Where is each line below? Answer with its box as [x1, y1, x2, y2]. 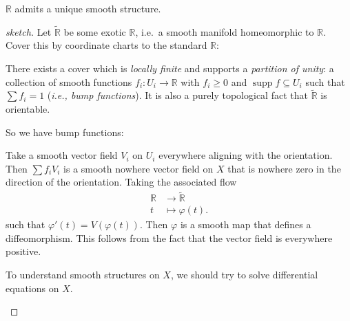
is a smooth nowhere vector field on [63, 161, 214, 175]
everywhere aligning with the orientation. [158, 148, 333, 162]
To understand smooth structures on [6, 267, 160, 282]
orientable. [6, 102, 50, 115]
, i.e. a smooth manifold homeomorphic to [135, 24, 314, 38]
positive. [6, 244, 41, 258]
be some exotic [63, 24, 126, 38]
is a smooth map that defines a [180, 217, 311, 232]
